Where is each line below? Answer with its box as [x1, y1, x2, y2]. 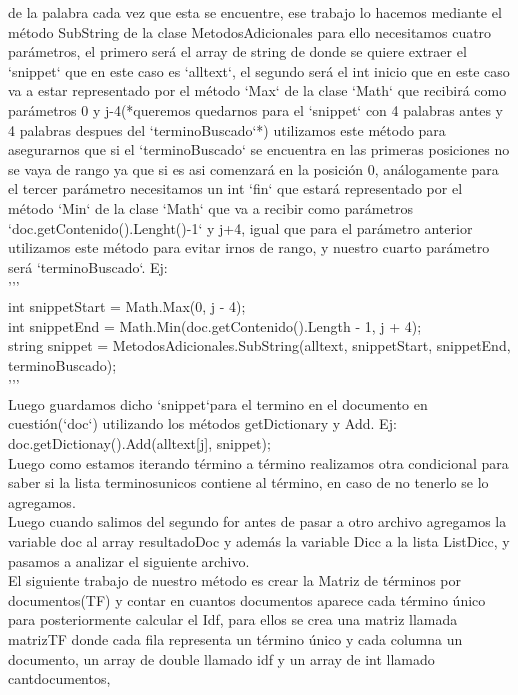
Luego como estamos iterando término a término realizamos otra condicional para [8, 452, 509, 473]
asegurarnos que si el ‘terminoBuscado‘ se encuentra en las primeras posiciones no [8, 139, 510, 160]
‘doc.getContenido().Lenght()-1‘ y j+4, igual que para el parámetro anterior [8, 217, 473, 238]
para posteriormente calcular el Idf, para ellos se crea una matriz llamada [8, 609, 458, 630]
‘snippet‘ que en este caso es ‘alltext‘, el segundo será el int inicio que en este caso [8, 60, 510, 81]
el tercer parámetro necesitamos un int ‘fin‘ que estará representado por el [8, 178, 463, 199]
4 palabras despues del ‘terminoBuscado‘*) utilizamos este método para [8, 119, 446, 140]
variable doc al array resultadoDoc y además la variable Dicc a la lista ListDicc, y [8, 531, 510, 552]
